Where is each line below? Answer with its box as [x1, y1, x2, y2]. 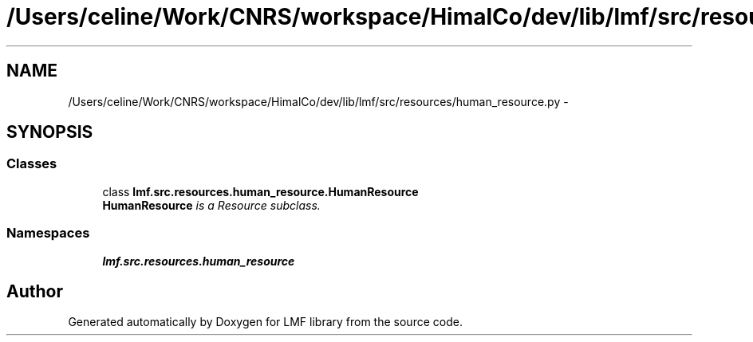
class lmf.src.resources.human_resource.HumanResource [102, 184, 419, 199]
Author [6, 281, 63, 301]
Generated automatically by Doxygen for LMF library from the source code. [68, 315, 463, 329]
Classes [6, 155, 57, 172]
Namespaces [6, 225, 90, 242]
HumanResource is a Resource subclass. [102, 198, 321, 212]
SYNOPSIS [6, 122, 93, 143]
